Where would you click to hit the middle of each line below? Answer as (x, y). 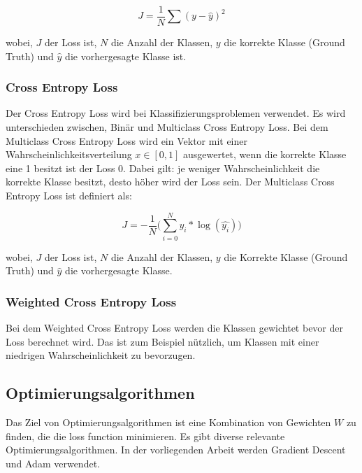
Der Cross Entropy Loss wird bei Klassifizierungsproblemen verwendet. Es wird (176, 113)
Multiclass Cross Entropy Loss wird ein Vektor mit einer (126, 140)
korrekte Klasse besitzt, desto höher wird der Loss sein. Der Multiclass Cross (170, 182)
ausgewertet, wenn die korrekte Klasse (265, 154)
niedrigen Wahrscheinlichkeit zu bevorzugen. (101, 355)
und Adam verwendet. (53, 463)
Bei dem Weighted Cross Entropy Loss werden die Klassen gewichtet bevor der (175, 328)
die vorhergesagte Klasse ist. (126, 56)
